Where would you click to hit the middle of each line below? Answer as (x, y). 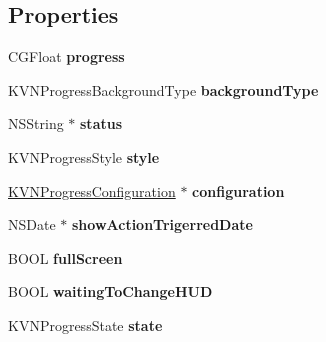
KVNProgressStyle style (84, 156)
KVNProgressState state (85, 324)
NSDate (32, 224)
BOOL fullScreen (65, 257)
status (101, 123)
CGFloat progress (66, 56)
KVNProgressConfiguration (92, 190)
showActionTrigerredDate (162, 224)
